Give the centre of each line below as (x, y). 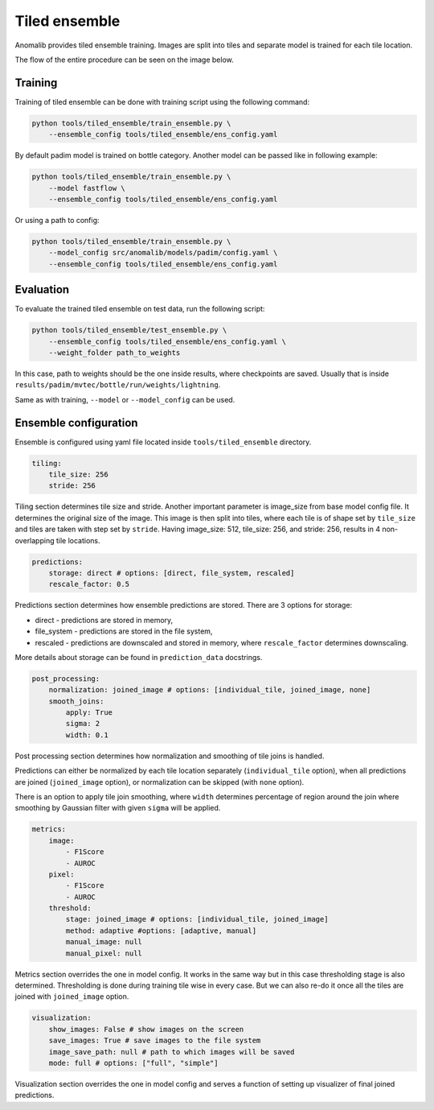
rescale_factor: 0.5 (89, 584)
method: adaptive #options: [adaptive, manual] (161, 931)
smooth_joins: (76, 701)
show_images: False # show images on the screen (146, 1029)
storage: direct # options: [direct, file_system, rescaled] (172, 573)
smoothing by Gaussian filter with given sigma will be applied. (118, 808)
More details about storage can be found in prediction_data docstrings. (139, 657)
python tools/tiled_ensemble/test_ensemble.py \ (129, 330)
